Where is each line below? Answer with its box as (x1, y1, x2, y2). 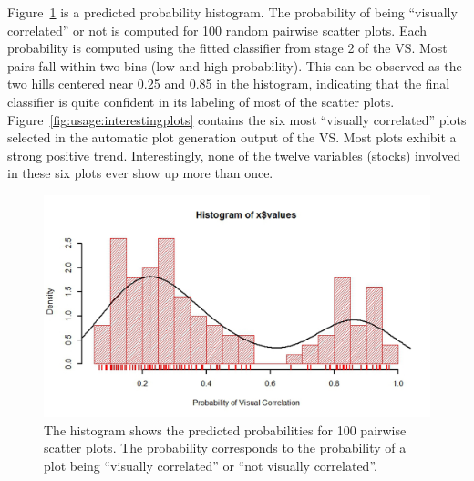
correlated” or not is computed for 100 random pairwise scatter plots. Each (7, 20, 428, 39)
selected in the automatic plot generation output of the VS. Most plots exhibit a (7, 128, 457, 147)
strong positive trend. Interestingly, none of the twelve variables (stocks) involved (7, 145, 461, 164)
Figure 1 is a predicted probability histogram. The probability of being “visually (7, 3, 458, 21)
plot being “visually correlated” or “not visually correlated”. (44, 455, 377, 475)
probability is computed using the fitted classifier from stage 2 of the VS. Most (7, 38, 448, 58)
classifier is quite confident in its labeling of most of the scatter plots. (7, 91, 395, 110)
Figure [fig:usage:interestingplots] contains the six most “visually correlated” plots (7, 110, 467, 129)
